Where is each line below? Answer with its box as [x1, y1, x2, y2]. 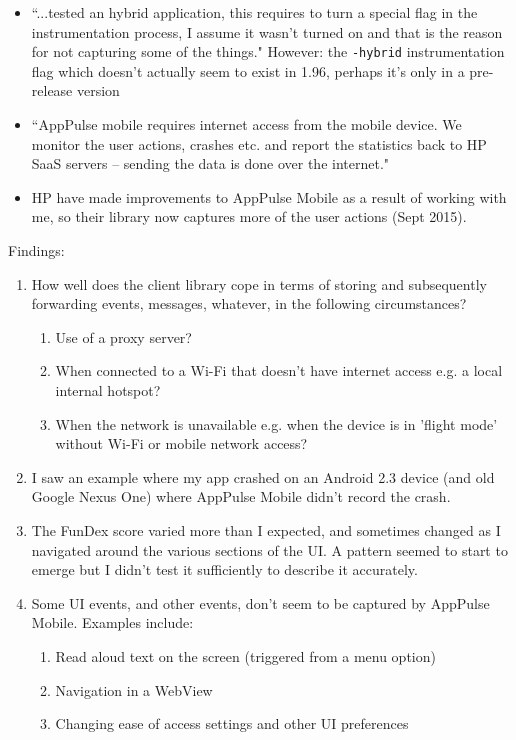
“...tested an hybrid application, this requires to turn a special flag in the [31, 2, 478, 22]
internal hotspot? [55, 379, 161, 400]
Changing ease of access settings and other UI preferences [55, 713, 409, 734]
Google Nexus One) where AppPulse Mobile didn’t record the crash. [31, 486, 451, 507]
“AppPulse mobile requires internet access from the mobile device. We [31, 114, 462, 135]
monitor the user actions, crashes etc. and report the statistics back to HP [31, 133, 487, 154]
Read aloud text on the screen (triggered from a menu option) [55, 645, 436, 666]
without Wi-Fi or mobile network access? [55, 433, 308, 454]
